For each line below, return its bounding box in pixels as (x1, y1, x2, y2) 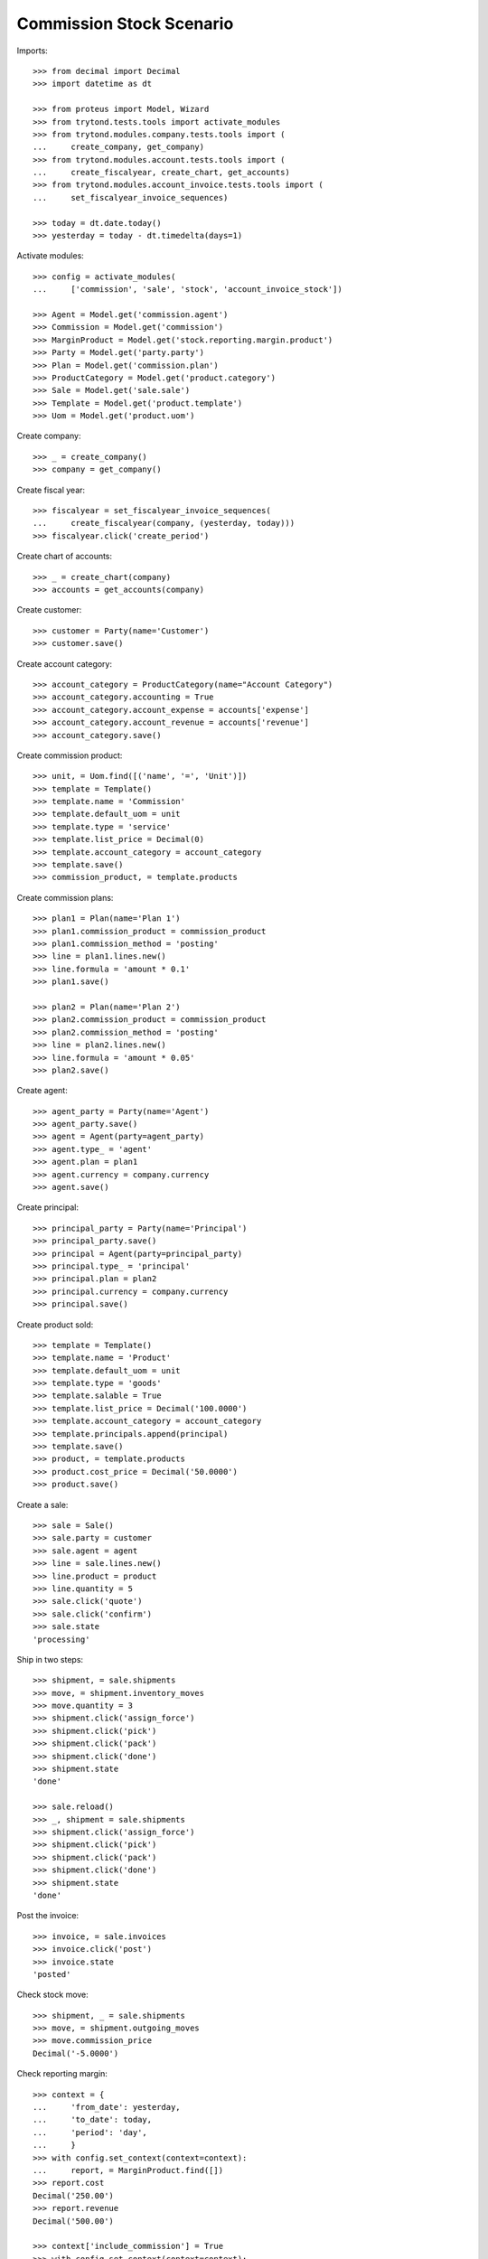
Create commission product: (16, 750, 123, 761)
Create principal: (16, 1202, 79, 1213)
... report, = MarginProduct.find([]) (33, 2165, 224, 2175)
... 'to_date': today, (33, 2114, 153, 2125)
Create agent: (16, 1085, 68, 1096)
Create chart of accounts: (16, 551, 113, 562)
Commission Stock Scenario (16, 14, 234, 33)
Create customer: (16, 605, 82, 615)
